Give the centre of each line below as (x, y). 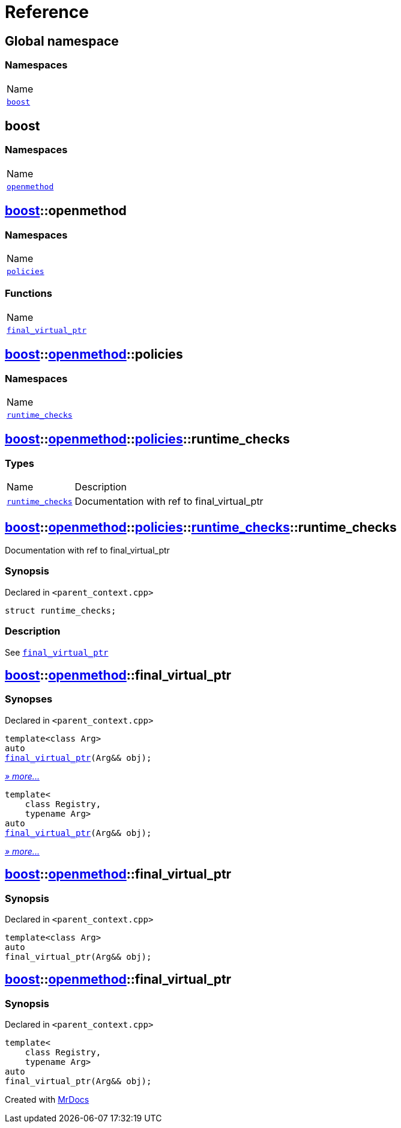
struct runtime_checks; (61, 610)
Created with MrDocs (47, 1100)
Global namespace (62, 41)
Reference (47, 12)
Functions (29, 294)
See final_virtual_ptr (57, 652)
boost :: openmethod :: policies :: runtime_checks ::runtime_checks (201, 527)
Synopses (29, 699)
